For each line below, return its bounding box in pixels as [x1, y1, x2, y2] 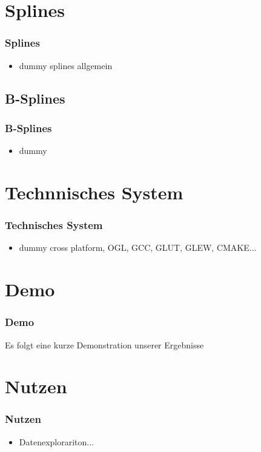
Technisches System [5, 218, 103, 233]
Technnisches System [5, 179, 183, 204]
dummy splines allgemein [19, 59, 113, 71]
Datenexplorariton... [19, 435, 94, 448]
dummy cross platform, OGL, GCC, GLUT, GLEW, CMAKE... [19, 241, 257, 254]
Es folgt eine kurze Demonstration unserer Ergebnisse [5, 338, 204, 351]
